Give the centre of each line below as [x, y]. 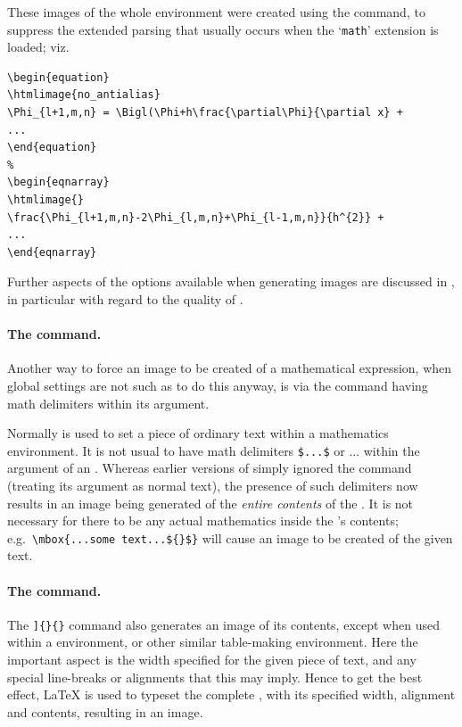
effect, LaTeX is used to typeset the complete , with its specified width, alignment [231, 694]
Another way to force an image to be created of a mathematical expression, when [230, 368]
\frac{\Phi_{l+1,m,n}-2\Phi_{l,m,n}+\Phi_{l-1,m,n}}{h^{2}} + [196, 217]
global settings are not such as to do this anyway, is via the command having [218, 385]
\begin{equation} [58, 77]
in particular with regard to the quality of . [125, 298]
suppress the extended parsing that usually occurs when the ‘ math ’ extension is [223, 29]
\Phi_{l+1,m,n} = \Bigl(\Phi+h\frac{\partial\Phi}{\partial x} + [205, 113]
